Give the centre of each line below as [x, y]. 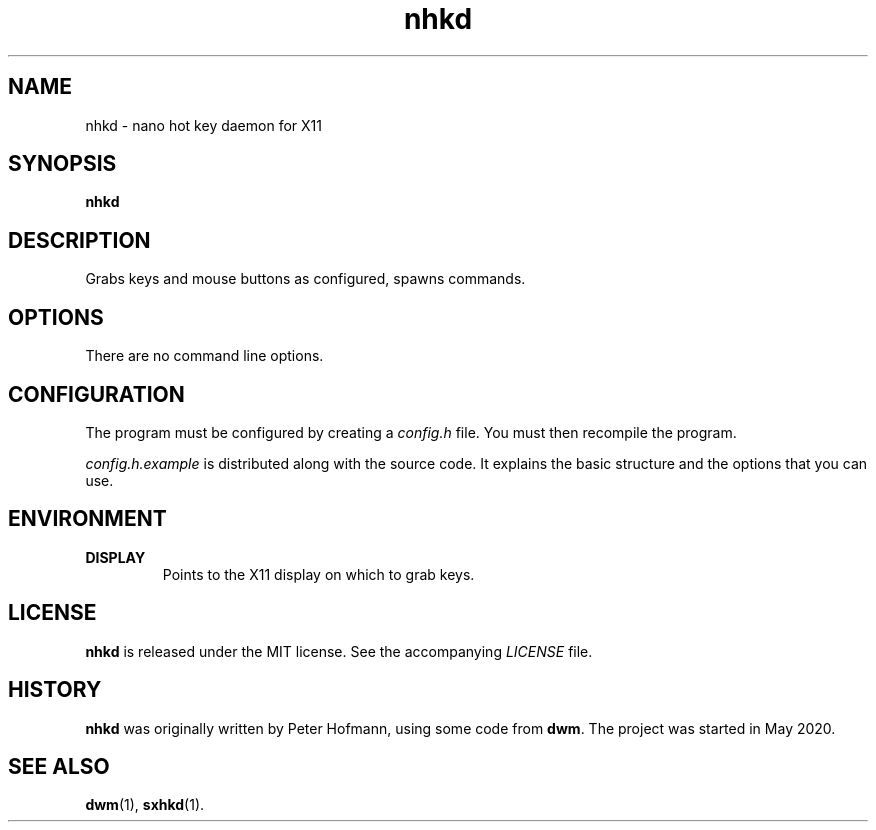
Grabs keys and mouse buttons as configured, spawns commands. [305, 279]
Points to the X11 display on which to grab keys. [318, 574]
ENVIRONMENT [87, 519]
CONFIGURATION [96, 394]
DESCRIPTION [79, 240]
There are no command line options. [204, 356]
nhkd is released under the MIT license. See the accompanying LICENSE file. [339, 651]
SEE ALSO [59, 766]
